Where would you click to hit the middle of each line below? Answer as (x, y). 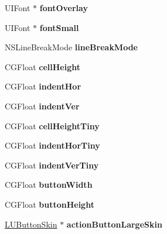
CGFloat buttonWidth (49, 185)
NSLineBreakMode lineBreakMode (71, 47)
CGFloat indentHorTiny (52, 145)
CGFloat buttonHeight (50, 204)
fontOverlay (64, 8)
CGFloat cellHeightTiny (52, 125)
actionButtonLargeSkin (114, 224)
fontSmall (59, 27)
